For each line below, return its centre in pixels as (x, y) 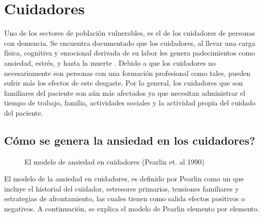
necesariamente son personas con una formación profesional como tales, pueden (127, 73)
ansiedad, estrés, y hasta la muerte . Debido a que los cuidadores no (110, 62)
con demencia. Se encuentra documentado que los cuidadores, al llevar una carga (130, 43)
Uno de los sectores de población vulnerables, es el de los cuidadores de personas (130, 33)
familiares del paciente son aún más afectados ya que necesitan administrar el (125, 92)
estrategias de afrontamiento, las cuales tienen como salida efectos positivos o (125, 198)
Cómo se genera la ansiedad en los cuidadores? (130, 140)
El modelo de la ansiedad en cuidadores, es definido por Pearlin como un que (124, 179)
